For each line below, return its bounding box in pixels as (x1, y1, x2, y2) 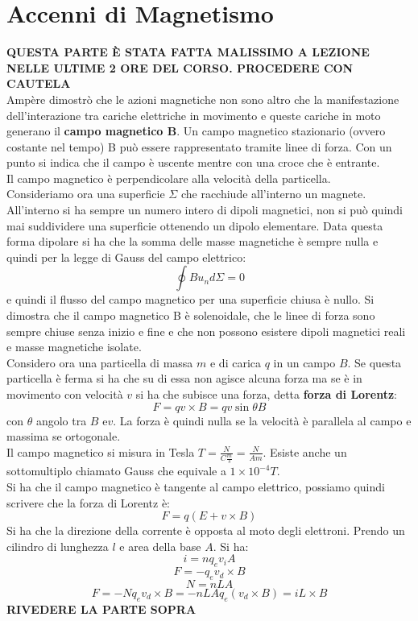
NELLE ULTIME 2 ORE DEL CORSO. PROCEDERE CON (6, 59, 354, 76)
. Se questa (347, 354, 402, 371)
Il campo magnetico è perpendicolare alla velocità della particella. (6, 169, 331, 186)
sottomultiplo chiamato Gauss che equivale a (6, 462, 226, 479)
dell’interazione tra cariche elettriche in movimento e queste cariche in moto (6, 106, 381, 123)
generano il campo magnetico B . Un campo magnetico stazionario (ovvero (6, 122, 386, 139)
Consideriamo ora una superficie (6, 185, 165, 202)
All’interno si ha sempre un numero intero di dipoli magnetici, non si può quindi (6, 201, 403, 218)
